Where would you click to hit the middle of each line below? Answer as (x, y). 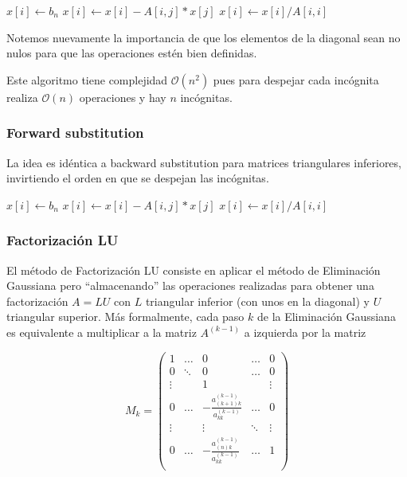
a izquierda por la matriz (305, 332)
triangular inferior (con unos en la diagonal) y (257, 301)
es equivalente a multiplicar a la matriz (102, 332)
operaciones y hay (123, 97)
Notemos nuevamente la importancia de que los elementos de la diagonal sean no (203, 37)
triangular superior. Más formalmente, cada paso (125, 317)
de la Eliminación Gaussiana (326, 317)
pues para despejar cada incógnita (296, 79)
